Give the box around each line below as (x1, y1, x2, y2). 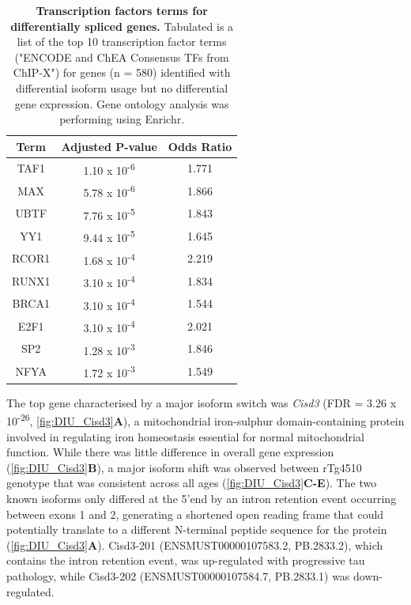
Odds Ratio (168, 138, 232, 154)
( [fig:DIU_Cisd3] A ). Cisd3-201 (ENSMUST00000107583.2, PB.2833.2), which (6, 536, 383, 553)
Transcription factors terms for (36, 2, 208, 18)
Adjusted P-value (61, 138, 157, 154)
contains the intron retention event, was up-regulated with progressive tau (6, 552, 365, 569)
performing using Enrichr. (59, 111, 185, 127)
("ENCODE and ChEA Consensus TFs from (14, 48, 229, 65)
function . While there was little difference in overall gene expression (6, 444, 334, 460)
